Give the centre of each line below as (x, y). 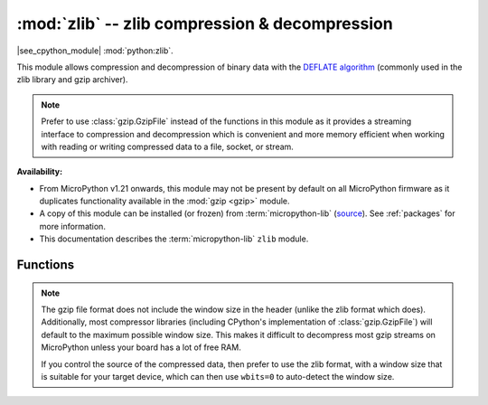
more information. (72, 226)
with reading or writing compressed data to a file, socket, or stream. (167, 146)
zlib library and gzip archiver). (72, 80)
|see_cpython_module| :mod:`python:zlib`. (95, 51)
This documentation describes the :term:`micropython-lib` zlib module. (174, 239)
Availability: (40, 172)
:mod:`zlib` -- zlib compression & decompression (205, 24)
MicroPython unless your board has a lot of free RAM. (141, 347)
